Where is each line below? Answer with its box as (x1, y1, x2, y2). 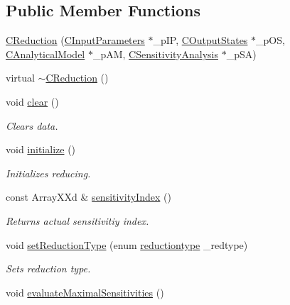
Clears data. (6, 118, 58, 133)
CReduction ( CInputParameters (6, 33, 145, 48)
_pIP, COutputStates (153, 33, 248, 48)
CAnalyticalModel (6, 46, 85, 61)
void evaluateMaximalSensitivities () (6, 284, 164, 299)
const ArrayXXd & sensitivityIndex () (6, 189, 171, 204)
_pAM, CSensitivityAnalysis (92, 46, 218, 61)
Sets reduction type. (6, 261, 91, 276)
